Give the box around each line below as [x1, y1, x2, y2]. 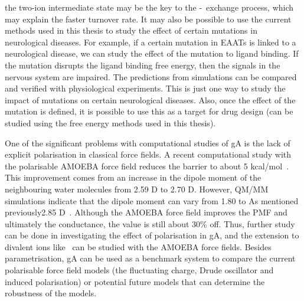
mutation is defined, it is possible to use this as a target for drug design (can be [5, 105, 293, 117]
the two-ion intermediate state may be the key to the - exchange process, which [5, 1, 294, 13]
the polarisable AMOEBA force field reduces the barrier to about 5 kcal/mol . [5, 159, 289, 172]
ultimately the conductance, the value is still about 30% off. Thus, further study [5, 217, 295, 230]
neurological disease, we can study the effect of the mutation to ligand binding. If [5, 47, 299, 60]
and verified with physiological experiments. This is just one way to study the [5, 82, 286, 94]
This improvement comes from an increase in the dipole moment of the [5, 171, 261, 184]
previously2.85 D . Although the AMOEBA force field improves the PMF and [5, 206, 287, 218]
